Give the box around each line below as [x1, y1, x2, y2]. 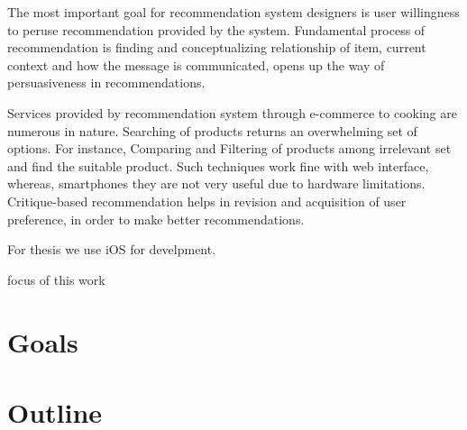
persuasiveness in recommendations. [7, 73, 206, 92]
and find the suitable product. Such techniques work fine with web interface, [7, 156, 429, 175]
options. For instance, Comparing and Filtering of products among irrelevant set [7, 139, 452, 158]
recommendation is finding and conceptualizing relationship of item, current [7, 38, 426, 57]
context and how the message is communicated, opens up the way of [7, 55, 385, 74]
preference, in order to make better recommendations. [7, 209, 305, 228]
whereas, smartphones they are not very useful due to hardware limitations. [7, 174, 426, 193]
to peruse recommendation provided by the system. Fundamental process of [7, 20, 426, 39]
